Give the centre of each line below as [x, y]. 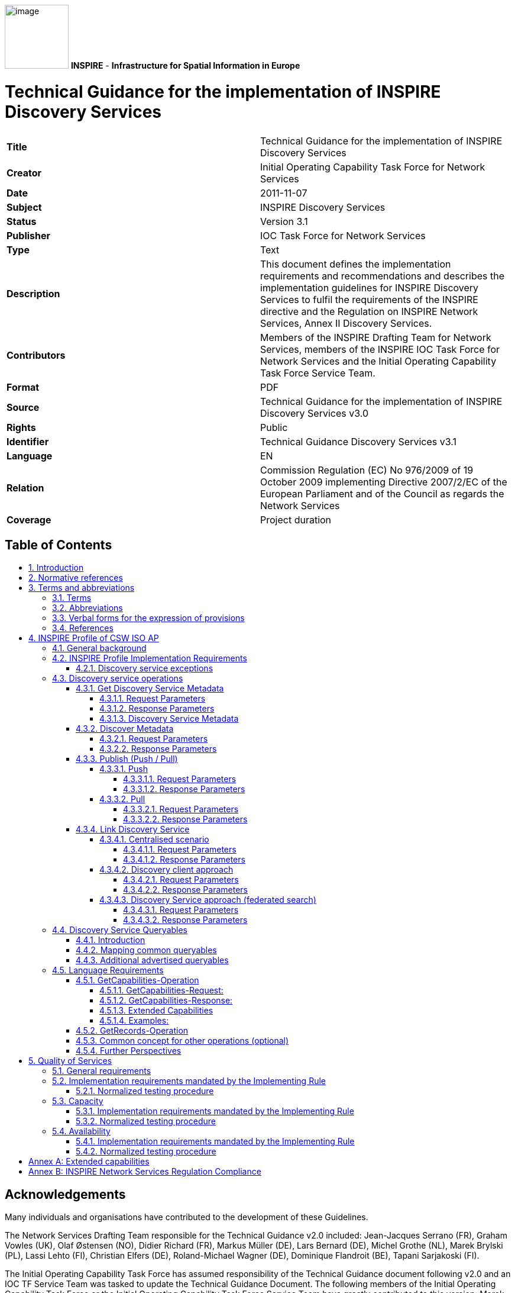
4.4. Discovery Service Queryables [120, 930]
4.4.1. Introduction [111, 940]
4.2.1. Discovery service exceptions [145, 668]
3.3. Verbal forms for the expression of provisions [148, 618]
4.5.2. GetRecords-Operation [132, 1031]
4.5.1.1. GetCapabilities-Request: [161, 990]
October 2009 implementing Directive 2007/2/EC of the [384, 482]
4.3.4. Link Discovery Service [133, 829]
